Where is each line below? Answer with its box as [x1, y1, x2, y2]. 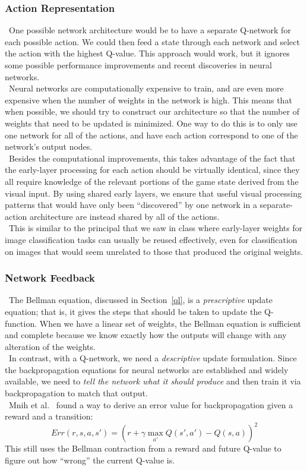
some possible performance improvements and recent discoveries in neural [5, 59, 272, 71]
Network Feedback [5, 270, 95, 285]
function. [5, 317, 37, 329]
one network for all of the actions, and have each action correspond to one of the [5, 128, 298, 141]
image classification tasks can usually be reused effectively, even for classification [5, 233, 297, 245]
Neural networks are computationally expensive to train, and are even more [8, 82, 284, 94]
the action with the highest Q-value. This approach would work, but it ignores [5, 47, 290, 59]
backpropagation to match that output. [5, 387, 148, 399]
